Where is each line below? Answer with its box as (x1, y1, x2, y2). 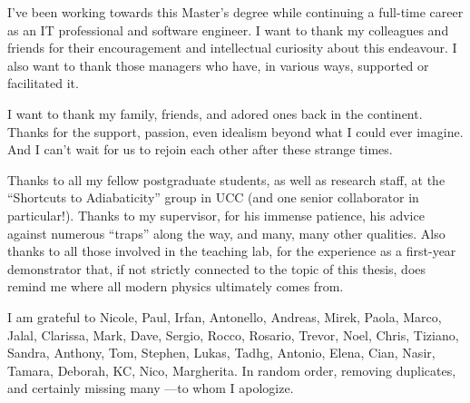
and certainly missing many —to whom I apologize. (7, 378, 294, 398)
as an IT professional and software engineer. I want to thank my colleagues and (7, 20, 449, 39)
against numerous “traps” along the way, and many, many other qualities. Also (7, 223, 446, 242)
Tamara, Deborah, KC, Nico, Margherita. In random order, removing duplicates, (7, 360, 456, 379)
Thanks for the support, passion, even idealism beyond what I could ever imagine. (7, 122, 464, 141)
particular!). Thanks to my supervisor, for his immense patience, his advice (7, 205, 425, 224)
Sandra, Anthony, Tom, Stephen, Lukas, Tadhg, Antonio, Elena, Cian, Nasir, (7, 343, 436, 362)
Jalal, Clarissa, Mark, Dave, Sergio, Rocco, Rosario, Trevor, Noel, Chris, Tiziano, (7, 325, 459, 344)
